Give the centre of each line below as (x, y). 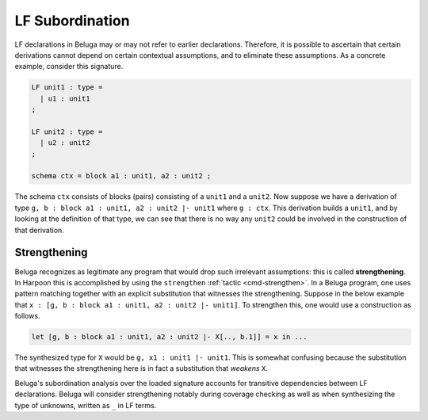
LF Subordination (72, 21)
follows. (27, 316)
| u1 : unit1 (65, 98)
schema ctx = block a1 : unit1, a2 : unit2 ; (121, 176)
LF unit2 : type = (67, 132)
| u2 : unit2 (65, 143)
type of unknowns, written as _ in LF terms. (86, 405)
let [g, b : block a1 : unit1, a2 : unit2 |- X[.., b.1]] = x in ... (169, 337)
